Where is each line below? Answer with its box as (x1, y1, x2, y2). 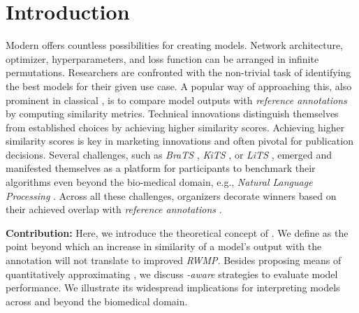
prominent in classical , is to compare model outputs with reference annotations (6, 92, 347, 107)
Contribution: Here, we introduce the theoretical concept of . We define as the (6, 225, 349, 240)
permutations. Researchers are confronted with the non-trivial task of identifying (6, 65, 351, 80)
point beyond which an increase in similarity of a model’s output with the (6, 239, 322, 254)
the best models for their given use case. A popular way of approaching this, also (6, 78, 352, 93)
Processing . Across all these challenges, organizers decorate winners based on (6, 188, 337, 203)
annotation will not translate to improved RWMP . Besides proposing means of (6, 253, 342, 268)
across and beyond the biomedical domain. (6, 293, 188, 308)
